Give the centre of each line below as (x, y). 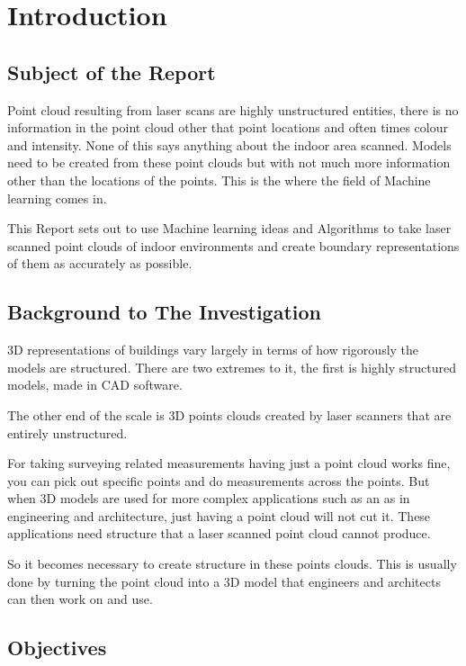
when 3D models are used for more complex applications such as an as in (209, 498)
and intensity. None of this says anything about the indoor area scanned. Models (229, 144)
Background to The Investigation (165, 312)
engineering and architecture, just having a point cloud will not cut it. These (219, 515)
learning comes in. (57, 198)
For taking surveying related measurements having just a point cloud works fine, (229, 463)
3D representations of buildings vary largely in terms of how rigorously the (213, 350)
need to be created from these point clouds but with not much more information (229, 162)
